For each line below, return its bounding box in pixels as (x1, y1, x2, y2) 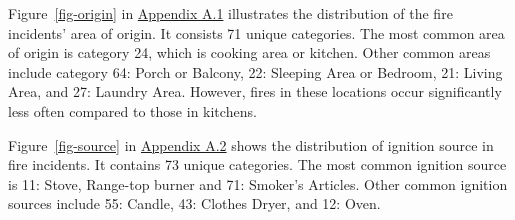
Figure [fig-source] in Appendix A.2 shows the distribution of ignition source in (8, 134, 494, 155)
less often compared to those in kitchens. (8, 100, 257, 121)
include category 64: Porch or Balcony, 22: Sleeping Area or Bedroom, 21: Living (8, 61, 503, 82)
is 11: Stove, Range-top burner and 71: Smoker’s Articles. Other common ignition (8, 173, 508, 194)
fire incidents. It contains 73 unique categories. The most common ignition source (8, 154, 507, 175)
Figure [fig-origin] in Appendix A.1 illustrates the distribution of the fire (8, 3, 453, 23)
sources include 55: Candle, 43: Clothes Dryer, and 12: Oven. (8, 193, 381, 214)
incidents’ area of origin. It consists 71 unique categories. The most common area (8, 22, 505, 43)
